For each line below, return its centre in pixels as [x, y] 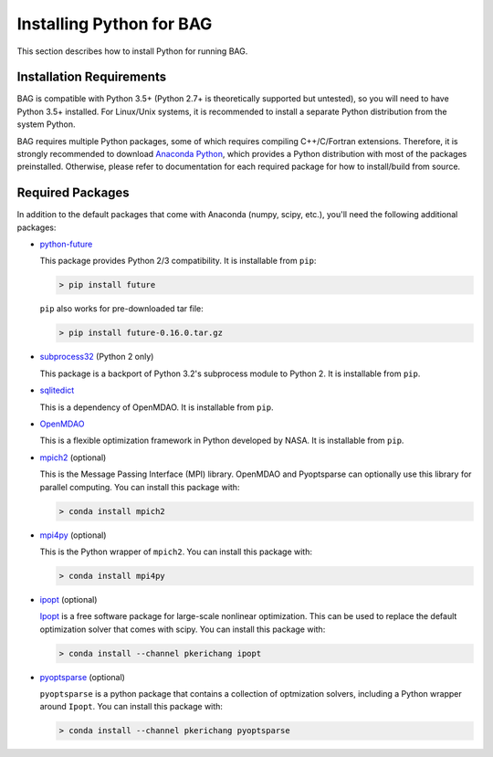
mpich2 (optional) [73, 457]
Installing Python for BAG [115, 24]
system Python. [47, 124]
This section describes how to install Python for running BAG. [132, 51]
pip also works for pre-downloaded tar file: [122, 309]
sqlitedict [57, 390]
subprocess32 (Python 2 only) [97, 357]
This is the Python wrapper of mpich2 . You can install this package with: [176, 552]
